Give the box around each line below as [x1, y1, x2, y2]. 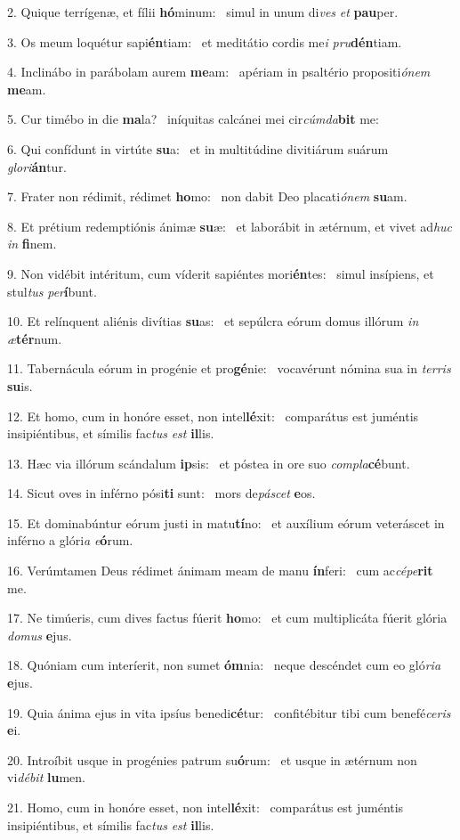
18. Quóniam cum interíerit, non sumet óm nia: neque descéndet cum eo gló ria [7, 656, 441, 674]
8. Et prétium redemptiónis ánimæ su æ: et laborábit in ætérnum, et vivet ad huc [7, 216, 453, 235]
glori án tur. [7, 157, 67, 175]
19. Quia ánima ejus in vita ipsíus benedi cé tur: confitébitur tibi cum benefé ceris [7, 703, 451, 722]
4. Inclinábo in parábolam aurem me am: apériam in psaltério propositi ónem [7, 62, 431, 81]
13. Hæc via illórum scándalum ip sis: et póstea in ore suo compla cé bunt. [7, 453, 410, 472]
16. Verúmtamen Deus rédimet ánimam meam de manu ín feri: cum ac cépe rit [7, 561, 433, 580]
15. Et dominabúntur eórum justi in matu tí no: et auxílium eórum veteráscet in [7, 513, 445, 532]
